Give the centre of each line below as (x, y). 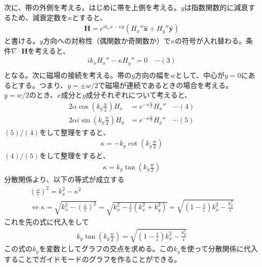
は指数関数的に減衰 (216, 7)
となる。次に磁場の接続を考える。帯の (68, 75)
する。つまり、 (43, 85)
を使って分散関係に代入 (219, 249)
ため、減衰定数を (39, 17)
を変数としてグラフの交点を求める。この (106, 249)
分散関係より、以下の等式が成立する (64, 179)
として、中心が (200, 75)
